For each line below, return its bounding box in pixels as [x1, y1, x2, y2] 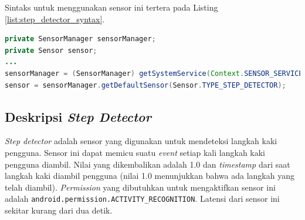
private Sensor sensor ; [5, 46, 97, 55]
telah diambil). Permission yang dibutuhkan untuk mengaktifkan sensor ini [5, 181, 276, 193]
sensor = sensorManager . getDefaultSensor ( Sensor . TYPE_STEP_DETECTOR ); [5, 81, 286, 89]
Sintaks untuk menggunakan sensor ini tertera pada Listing [5, 1, 218, 13]
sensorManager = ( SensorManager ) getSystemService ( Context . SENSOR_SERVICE [5, 69, 303, 78]
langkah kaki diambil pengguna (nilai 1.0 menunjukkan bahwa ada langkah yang [5, 169, 294, 182]
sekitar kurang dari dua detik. [5, 204, 113, 216]
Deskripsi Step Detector [5, 107, 152, 125]
